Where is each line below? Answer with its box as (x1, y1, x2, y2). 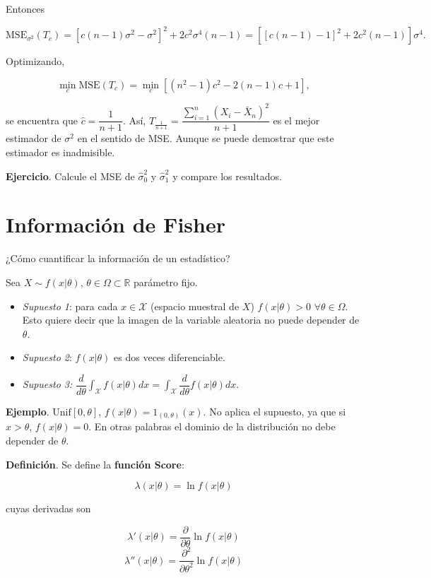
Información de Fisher (6, 210, 225, 239)
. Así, (122, 112, 146, 127)
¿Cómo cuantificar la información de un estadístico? (6, 251, 230, 266)
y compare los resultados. (172, 168, 282, 183)
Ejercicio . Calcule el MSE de (6, 168, 135, 183)
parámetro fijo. (134, 274, 198, 289)
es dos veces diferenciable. (114, 350, 225, 365)
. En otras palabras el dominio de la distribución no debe (88, 419, 336, 434)
